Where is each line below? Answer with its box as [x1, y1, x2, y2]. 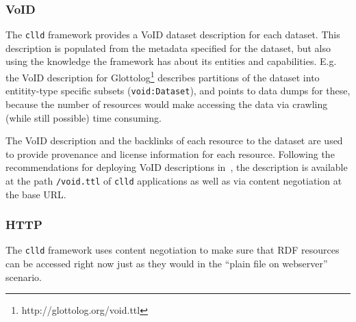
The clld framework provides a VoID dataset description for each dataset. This [5, 27, 340, 42]
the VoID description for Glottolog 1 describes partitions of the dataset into [5, 68, 320, 84]
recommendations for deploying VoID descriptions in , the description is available [5, 160, 348, 174]
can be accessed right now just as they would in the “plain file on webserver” [5, 256, 328, 271]
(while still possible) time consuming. [5, 110, 162, 124]
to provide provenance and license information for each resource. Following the [5, 146, 335, 161]
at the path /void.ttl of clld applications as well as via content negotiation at [5, 173, 342, 187]
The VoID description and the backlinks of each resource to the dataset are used [5, 133, 343, 148]
